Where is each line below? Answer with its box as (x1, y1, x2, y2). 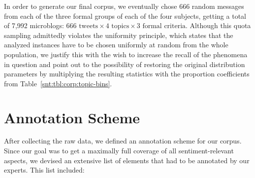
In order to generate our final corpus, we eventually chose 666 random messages (4, 1, 244, 11)
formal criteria (142, 23, 186, 30)
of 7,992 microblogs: (4, 20, 64, 31)
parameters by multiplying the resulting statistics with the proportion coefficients (4, 69, 250, 79)
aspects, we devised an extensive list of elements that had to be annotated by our (4, 155, 250, 165)
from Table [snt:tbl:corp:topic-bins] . (4, 78, 112, 88)
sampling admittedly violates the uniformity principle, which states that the (4, 30, 233, 40)
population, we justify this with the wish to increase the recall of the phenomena (4, 49, 248, 59)
